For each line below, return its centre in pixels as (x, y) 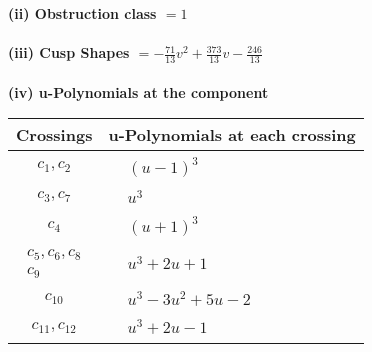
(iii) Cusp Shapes (69, 52)
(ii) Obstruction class (82, 13)
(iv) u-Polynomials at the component (138, 91)
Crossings (54, 135)
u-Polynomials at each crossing (232, 135)
